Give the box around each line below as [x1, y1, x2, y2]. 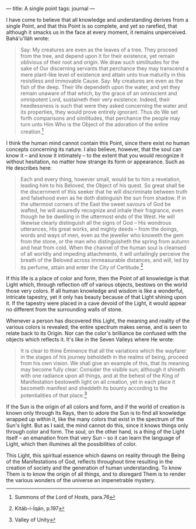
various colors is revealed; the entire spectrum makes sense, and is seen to [6, 324, 188, 331]
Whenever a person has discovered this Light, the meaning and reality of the [6, 317, 190, 324]
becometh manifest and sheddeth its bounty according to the [20, 384, 168, 391]
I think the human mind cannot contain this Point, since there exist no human [6, 139, 190, 146]
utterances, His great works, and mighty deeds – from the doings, [20, 225, 178, 232]
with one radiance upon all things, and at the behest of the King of [20, 372, 180, 379]
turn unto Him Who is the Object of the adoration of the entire [20, 121, 169, 128]
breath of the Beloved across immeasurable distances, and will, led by [20, 256, 190, 263]
